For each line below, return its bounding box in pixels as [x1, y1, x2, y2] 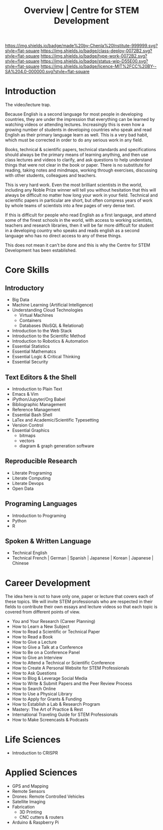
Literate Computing [12, 475, 51, 481]
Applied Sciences [5, 767, 78, 778]
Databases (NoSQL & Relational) [19, 323, 84, 328]
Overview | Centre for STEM [24, 5, 139, 16]
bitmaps [19, 432, 36, 438]
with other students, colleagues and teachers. [5, 173, 97, 178]
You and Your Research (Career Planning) [12, 618, 96, 624]
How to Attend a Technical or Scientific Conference [12, 660, 115, 666]
